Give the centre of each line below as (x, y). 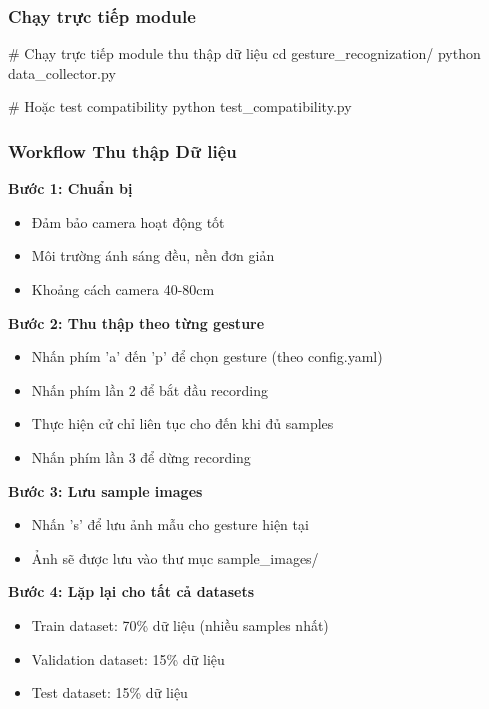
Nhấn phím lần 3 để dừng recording (141, 456)
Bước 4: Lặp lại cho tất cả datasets (131, 591)
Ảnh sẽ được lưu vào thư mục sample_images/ (175, 557)
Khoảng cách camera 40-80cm (123, 289)
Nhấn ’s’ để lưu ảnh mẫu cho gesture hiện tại (170, 524)
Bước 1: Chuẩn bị (70, 188)
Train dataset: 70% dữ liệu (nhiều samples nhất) (180, 624)
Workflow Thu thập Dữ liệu (122, 150)
